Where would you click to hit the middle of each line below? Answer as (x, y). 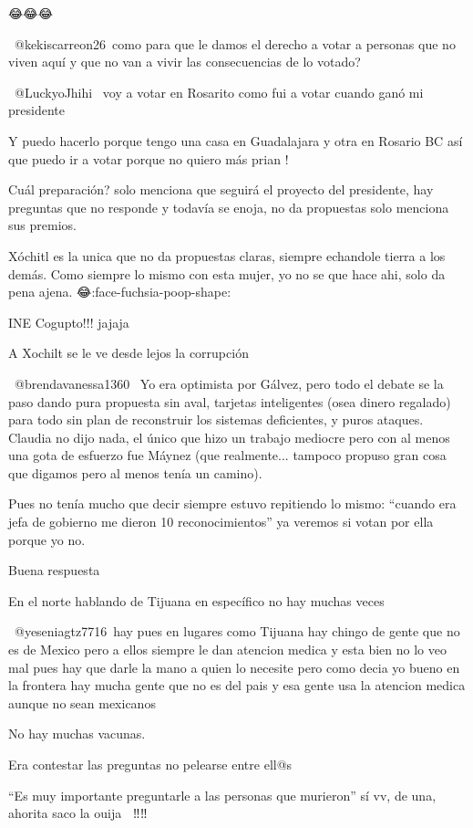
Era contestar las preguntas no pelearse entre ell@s (150, 764)
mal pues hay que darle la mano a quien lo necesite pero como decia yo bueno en (234, 667)
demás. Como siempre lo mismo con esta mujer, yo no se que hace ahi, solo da (227, 273)
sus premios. (42, 225)
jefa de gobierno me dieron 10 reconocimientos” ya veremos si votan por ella (221, 522)
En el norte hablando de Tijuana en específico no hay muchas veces (196, 600)
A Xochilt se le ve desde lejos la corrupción (129, 353)
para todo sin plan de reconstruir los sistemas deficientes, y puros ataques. (216, 419)
